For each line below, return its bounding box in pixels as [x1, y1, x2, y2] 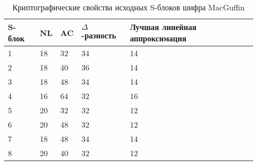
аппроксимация [129, 33, 187, 44]
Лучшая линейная [129, 21, 197, 33]
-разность [81, 30, 116, 41]
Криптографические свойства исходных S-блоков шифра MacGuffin [12, 1, 245, 13]
